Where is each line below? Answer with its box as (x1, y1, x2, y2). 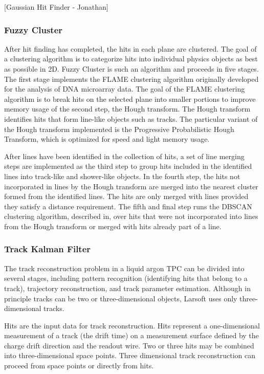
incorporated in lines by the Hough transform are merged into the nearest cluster (4, 181, 258, 191)
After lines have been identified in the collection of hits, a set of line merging (4, 150, 245, 161)
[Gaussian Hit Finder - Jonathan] (4, 2, 108, 12)
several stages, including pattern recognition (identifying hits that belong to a (4, 273, 248, 283)
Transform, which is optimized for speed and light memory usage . (4, 134, 210, 144)
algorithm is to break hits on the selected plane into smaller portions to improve (4, 93, 256, 104)
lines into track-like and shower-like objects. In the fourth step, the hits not (4, 170, 240, 181)
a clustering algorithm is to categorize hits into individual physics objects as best (4, 53, 258, 64)
